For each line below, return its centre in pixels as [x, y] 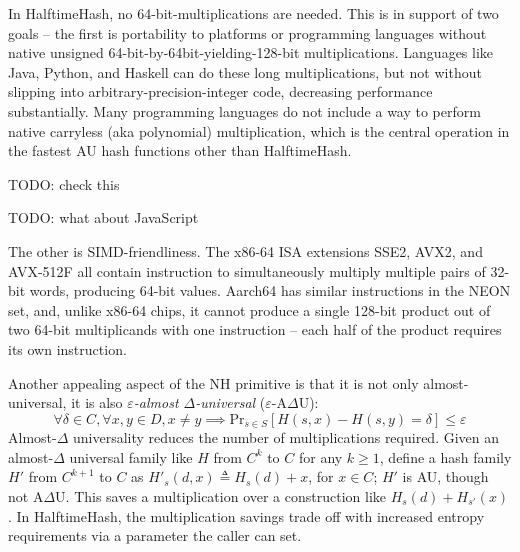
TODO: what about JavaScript [103, 217]
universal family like [131, 456]
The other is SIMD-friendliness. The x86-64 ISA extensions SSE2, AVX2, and [245, 250]
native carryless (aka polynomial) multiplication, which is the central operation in [259, 130]
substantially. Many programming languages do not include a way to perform [244, 110]
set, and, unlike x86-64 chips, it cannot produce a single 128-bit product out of [249, 309]
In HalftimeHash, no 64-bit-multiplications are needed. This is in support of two [253, 13]
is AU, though [445, 476]
